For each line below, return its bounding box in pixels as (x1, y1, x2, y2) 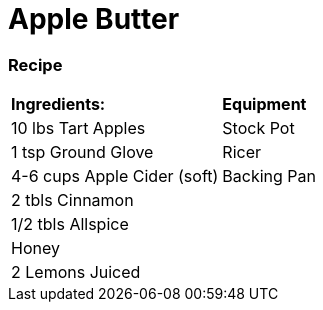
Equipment (222, 94, 307, 115)
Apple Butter (8, 2, 180, 36)
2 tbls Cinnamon (11, 190, 134, 211)
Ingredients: (11, 94, 106, 115)
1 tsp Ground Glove (11, 142, 154, 163)
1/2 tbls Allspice (11, 214, 129, 235)
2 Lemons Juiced (11, 262, 141, 283)
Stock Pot (222, 118, 295, 139)
